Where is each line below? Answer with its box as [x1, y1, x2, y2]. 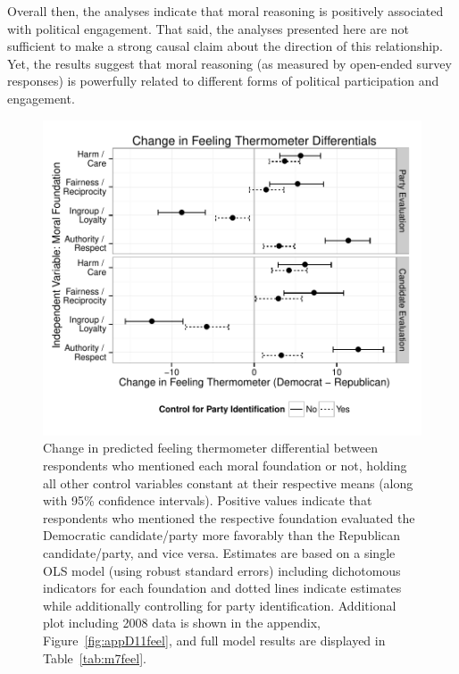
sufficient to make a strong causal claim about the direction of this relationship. [7, 37, 443, 55]
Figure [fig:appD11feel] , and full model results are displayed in [43, 631, 386, 650]
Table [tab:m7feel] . [43, 648, 146, 667]
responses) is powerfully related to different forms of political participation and [7, 71, 439, 90]
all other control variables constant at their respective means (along [43, 473, 413, 492]
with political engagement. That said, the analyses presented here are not [7, 19, 409, 37]
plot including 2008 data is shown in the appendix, [43, 613, 321, 632]
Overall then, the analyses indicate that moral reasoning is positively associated [7, 2, 444, 20]
